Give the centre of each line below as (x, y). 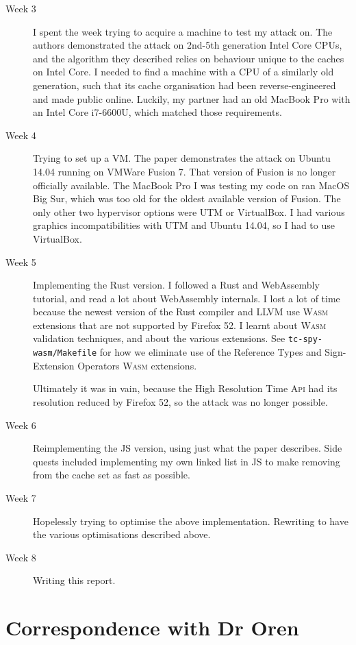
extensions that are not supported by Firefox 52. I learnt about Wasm (180, 325)
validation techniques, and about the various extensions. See (159, 338)
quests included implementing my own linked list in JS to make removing (187, 461)
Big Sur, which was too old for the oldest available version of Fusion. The (187, 198)
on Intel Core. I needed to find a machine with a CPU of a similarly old (183, 72)
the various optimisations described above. (122, 534)
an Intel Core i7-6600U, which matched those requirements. (157, 112)
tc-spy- (305, 340)
